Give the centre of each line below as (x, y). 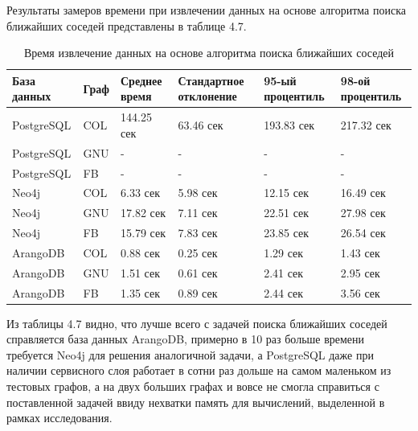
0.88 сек (140, 252)
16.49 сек (363, 193)
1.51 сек (140, 272)
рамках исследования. (59, 418)
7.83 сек (198, 233)
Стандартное (211, 80)
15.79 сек (143, 233)
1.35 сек (140, 292)
